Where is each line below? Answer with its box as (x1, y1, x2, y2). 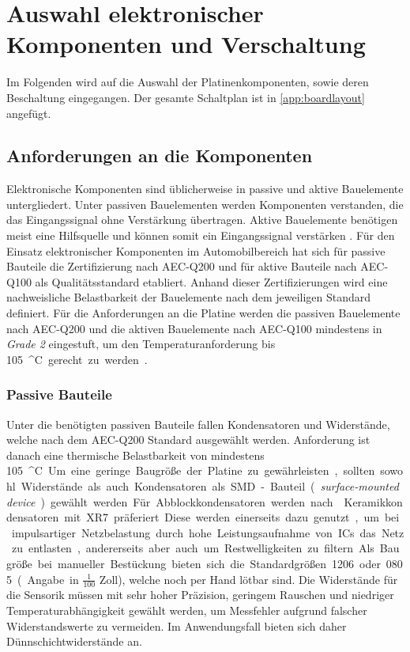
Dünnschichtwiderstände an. (6, 633, 142, 650)
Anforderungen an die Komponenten (6, 143, 313, 168)
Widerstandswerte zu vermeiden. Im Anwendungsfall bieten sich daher (6, 617, 347, 634)
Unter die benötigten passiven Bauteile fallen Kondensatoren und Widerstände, (6, 415, 390, 432)
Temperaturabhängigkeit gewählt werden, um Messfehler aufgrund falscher (6, 602, 367, 618)
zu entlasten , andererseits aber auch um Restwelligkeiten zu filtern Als (11, 540, 374, 556)
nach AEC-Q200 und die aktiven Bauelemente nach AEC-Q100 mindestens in (6, 320, 382, 336)
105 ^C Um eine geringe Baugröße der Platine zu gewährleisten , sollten (6, 462, 375, 479)
